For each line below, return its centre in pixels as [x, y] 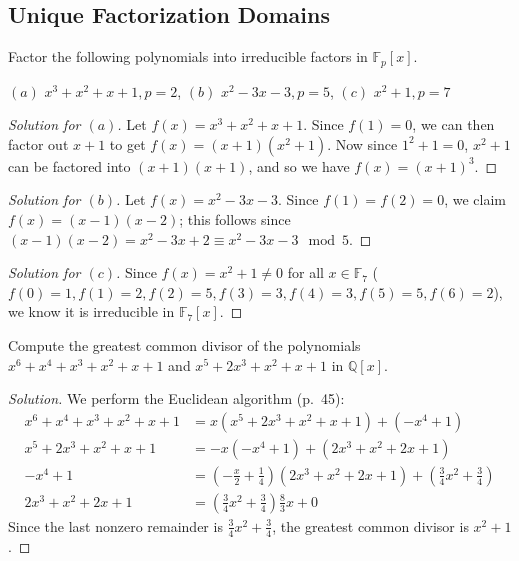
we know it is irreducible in [91, 311]
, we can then [453, 124]
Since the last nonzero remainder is [115, 525]
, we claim [475, 199]
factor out [38, 143]
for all [305, 272]
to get [127, 143]
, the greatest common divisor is [370, 525]
